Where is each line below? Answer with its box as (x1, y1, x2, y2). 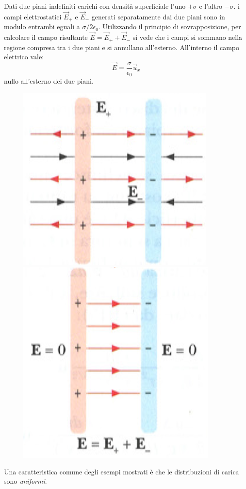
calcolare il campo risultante (4, 32, 88, 42)
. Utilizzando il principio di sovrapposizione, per (98, 21, 241, 32)
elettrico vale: (4, 52, 44, 62)
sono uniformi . (4, 476, 47, 486)
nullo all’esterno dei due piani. (4, 75, 94, 86)
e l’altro (199, 1, 222, 11)
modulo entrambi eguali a (4, 21, 80, 32)
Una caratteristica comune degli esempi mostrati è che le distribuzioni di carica (4, 466, 239, 476)
